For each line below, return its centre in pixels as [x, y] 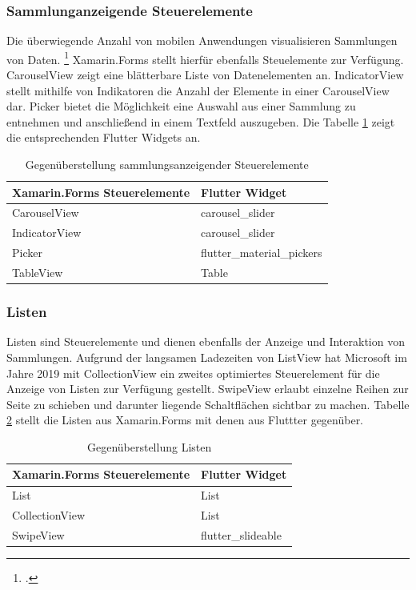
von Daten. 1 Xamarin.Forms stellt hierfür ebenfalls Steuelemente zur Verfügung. [205, 58]
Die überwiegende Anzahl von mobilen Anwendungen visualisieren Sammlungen [202, 40]
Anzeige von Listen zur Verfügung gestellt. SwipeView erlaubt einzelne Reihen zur [208, 389]
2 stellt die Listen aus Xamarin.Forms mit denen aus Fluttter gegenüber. [185, 420]
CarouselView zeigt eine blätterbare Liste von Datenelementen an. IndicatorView [205, 75]
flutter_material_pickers [262, 253]
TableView [38, 272]
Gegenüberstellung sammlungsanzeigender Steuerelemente [167, 165]
